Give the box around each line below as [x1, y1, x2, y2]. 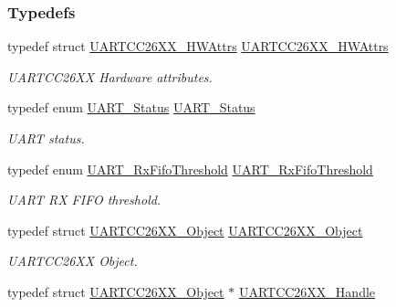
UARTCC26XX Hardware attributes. [7, 67, 213, 86]
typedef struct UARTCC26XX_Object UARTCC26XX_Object [7, 220, 363, 239]
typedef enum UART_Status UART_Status [7, 98, 255, 117]
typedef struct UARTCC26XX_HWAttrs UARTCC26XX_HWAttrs [7, 37, 389, 56]
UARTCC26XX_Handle [238, 281, 376, 301]
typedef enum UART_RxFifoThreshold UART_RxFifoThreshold [7, 159, 373, 178]
